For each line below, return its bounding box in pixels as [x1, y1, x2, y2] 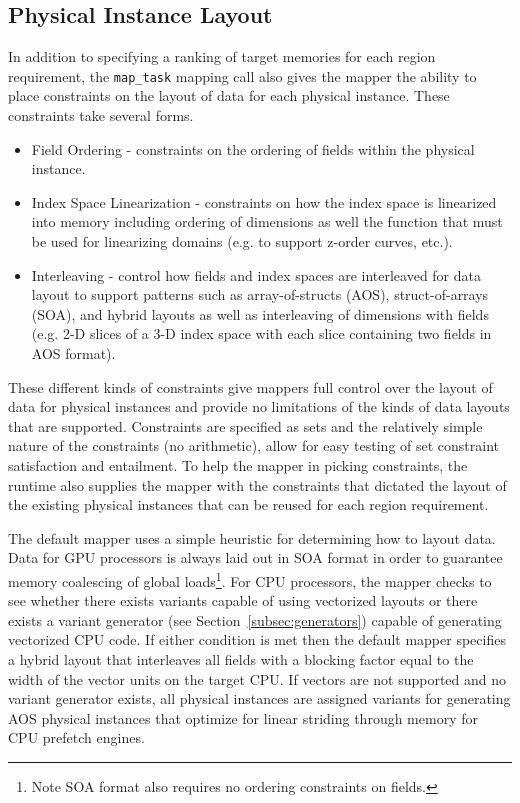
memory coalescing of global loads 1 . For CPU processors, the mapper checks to [8, 567, 492, 591]
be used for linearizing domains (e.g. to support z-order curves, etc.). [31, 231, 453, 252]
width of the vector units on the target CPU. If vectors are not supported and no [8, 668, 507, 689]
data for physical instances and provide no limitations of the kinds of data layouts [8, 396, 510, 417]
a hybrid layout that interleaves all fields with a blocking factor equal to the [8, 648, 474, 669]
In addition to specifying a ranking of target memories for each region [8, 46, 436, 67]
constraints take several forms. [8, 105, 194, 126]
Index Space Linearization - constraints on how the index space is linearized [31, 191, 497, 212]
